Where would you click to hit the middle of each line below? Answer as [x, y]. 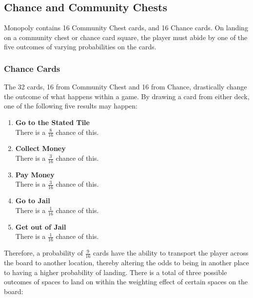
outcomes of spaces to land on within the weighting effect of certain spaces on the [126, 282]
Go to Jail [33, 201]
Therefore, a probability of [43, 253]
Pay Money [35, 174]
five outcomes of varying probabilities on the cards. [80, 47]
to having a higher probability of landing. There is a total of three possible [116, 272]
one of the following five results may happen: [71, 106]
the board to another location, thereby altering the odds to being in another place [126, 262]
